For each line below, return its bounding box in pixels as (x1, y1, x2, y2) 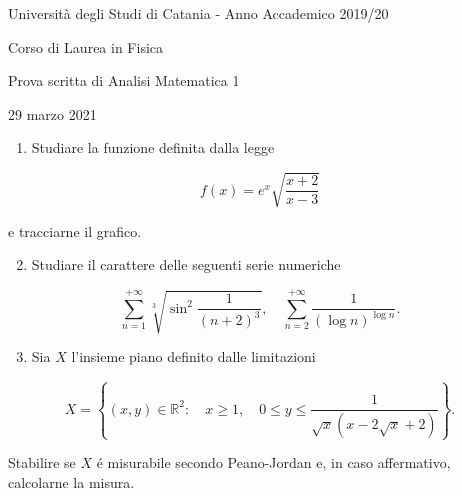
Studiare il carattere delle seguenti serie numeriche (31, 254, 341, 275)
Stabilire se (8, 452, 76, 473)
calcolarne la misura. (8, 471, 135, 492)
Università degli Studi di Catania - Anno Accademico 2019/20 (8, 3, 389, 23)
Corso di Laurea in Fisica (8, 36, 164, 57)
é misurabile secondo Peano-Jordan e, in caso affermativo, (96, 452, 451, 473)
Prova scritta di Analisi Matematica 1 (8, 70, 240, 91)
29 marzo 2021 (8, 103, 97, 124)
